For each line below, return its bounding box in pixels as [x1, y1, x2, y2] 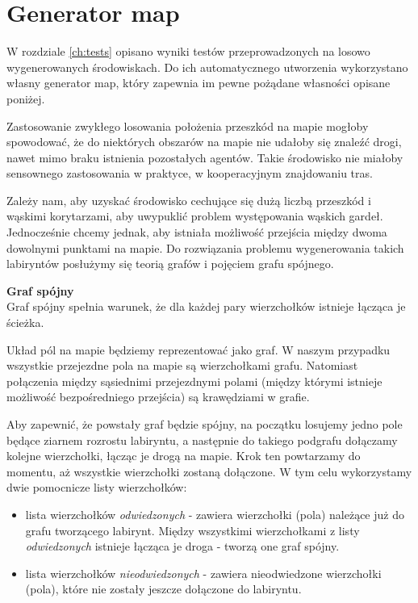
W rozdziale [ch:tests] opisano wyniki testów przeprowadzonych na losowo [6, 43, 370, 60]
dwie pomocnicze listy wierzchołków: [6, 479, 187, 496]
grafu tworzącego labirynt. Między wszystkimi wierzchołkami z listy [25, 521, 360, 538]
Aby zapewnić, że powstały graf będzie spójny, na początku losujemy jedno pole [6, 416, 403, 432]
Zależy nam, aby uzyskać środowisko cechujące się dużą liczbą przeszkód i [6, 191, 371, 208]
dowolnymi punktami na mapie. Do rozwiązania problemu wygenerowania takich [6, 239, 404, 256]
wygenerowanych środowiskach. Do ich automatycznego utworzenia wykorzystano [6, 58, 408, 75]
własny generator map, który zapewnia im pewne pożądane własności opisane [6, 74, 391, 91]
